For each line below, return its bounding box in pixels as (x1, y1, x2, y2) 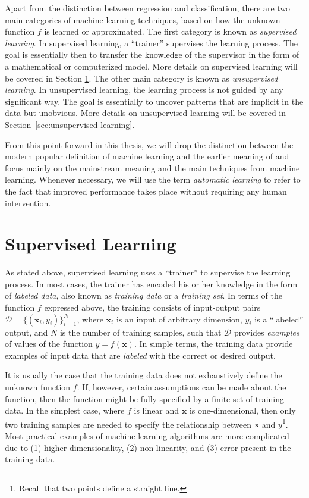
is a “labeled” (254, 312, 304, 325)
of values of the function (5, 337, 93, 350)
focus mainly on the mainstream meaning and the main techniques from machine (5, 161, 300, 174)
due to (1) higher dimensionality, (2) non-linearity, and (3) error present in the (5, 441, 291, 453)
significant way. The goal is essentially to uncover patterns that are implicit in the (5, 95, 304, 107)
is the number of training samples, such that (59, 325, 222, 338)
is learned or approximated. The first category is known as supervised (44, 25, 297, 37)
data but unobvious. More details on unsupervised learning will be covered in (5, 107, 286, 119)
